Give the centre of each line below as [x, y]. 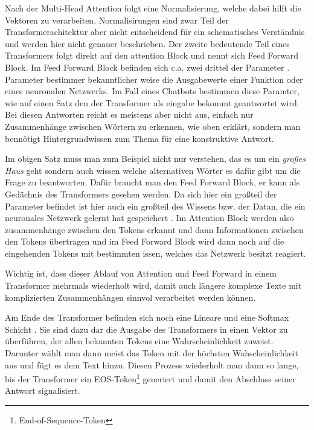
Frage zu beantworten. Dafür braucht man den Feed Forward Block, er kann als [152, 182]
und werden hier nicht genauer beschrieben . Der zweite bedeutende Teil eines [147, 43]
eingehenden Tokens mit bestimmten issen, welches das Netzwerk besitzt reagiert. [155, 253]
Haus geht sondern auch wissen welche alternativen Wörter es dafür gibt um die [153, 170]
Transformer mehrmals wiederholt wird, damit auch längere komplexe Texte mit [153, 285]
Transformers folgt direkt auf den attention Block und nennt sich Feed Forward [152, 55]
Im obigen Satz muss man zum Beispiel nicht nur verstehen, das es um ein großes [155, 159]
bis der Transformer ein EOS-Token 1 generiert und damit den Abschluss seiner [150, 378]
